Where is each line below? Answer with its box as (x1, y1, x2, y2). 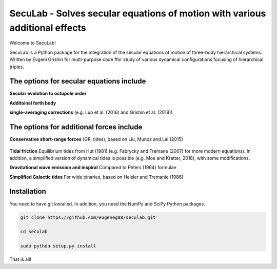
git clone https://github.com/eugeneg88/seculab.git (20, 214, 156, 220)
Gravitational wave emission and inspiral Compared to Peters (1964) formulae (9, 164, 176, 171)
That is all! (9, 256, 32, 262)
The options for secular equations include (9, 77, 146, 86)
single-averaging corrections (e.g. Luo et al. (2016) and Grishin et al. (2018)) (9, 109, 173, 115)
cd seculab (20, 229, 48, 235)
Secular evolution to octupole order (9, 90, 87, 97)
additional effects (9, 22, 87, 33)
